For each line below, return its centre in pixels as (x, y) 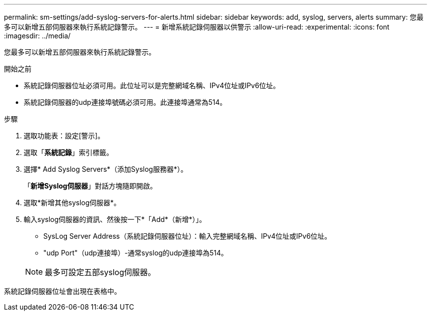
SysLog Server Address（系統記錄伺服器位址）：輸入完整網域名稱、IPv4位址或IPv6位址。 (187, 236)
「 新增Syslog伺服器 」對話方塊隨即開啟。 (90, 186)
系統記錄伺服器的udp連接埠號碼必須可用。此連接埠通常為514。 (125, 102)
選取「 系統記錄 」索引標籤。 (68, 152)
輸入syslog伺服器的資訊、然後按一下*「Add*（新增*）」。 (115, 219)
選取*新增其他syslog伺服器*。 (72, 203)
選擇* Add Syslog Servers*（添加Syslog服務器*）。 (106, 169)
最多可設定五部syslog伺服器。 (100, 272)
